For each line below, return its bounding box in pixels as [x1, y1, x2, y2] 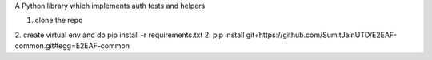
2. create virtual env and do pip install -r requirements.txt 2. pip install [14, 30, 245, 39]
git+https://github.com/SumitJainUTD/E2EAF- [246, 30, 398, 39]
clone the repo [34, 16, 83, 25]
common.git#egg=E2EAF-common [14, 41, 130, 51]
